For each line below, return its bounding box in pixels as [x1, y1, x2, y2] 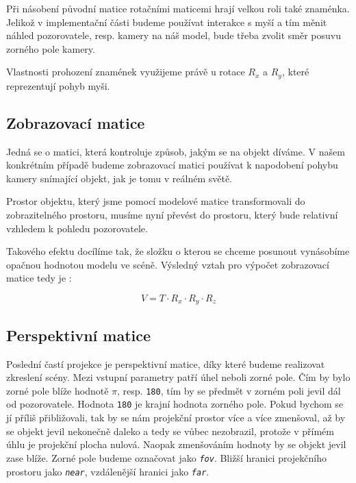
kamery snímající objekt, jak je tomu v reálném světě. [6, 171, 232, 185]
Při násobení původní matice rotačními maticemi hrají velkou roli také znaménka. [6, 1, 350, 15]
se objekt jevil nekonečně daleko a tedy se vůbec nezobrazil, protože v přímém [6, 423, 334, 438]
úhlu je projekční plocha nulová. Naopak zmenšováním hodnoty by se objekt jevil [6, 437, 346, 451]
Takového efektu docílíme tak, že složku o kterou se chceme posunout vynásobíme [6, 244, 350, 258]
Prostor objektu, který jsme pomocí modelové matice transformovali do [6, 194, 305, 208]
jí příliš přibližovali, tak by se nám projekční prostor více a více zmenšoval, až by [6, 410, 346, 425]
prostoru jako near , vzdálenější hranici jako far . [6, 464, 209, 478]
